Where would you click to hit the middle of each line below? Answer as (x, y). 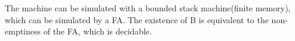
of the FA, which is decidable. (98, 31)
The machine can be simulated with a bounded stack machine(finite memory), (148, 8)
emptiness (23, 31)
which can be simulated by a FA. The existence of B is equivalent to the (137, 19)
